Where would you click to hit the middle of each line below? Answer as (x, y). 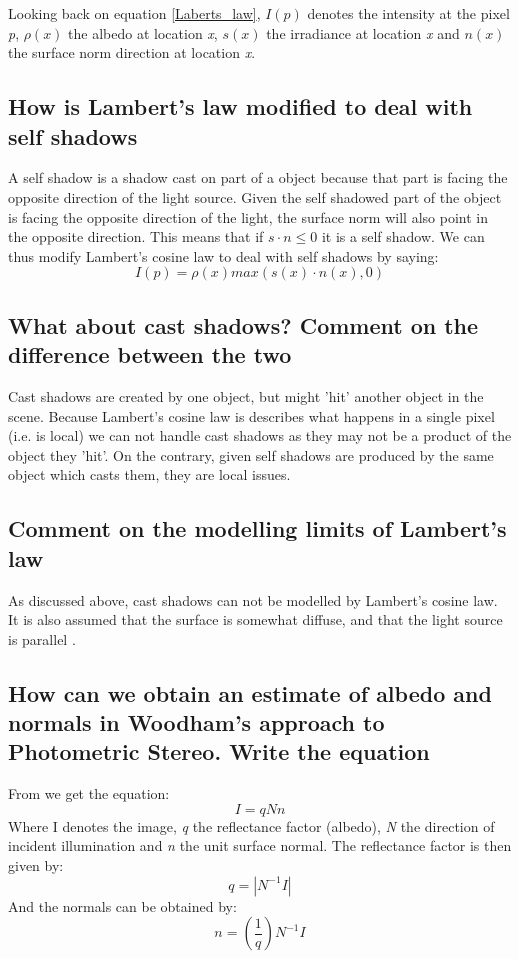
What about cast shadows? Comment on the (243, 324)
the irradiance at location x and (363, 32)
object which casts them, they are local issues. (149, 474)
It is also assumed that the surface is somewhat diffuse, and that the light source (255, 619)
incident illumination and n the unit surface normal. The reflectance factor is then (260, 845)
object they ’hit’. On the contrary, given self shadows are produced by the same (251, 454)
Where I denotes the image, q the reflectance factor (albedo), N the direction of (251, 825)
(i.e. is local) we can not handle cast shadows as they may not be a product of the (260, 435)
